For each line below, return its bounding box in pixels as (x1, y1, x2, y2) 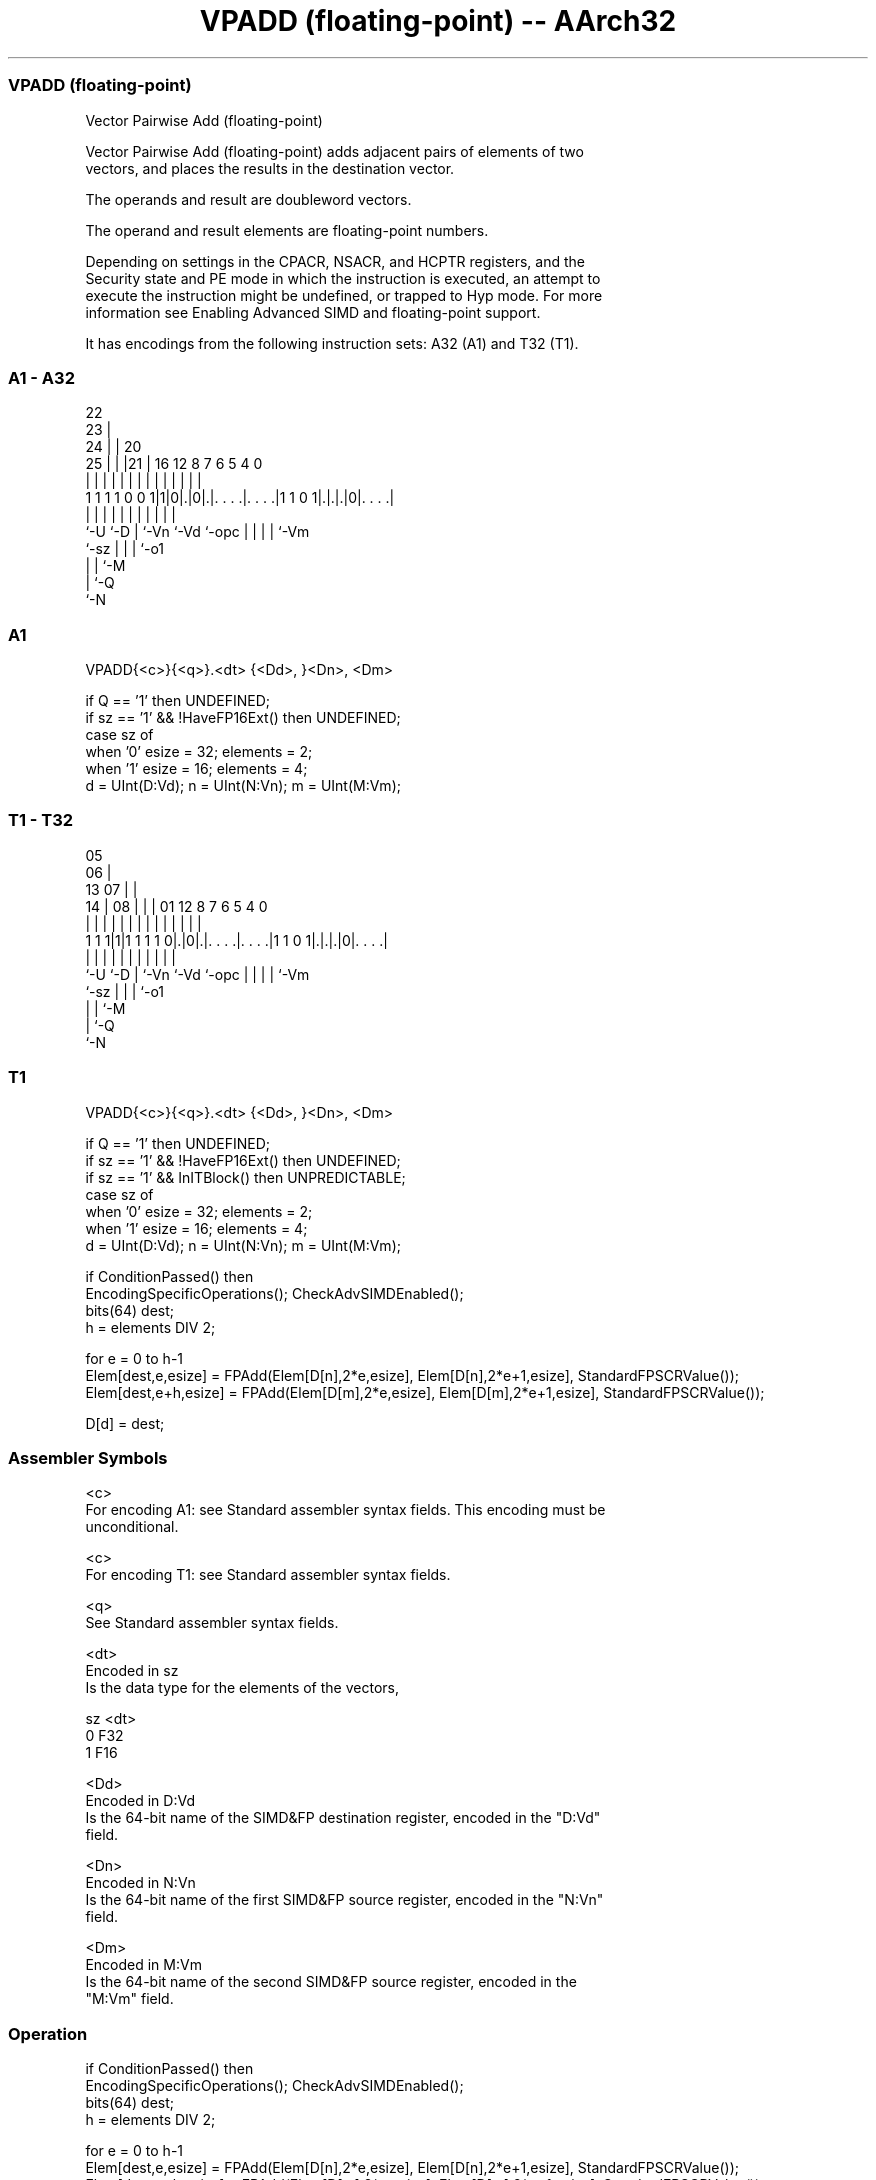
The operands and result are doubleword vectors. (85, 190, 412, 208)
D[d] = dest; (85, 1414, 165, 1432)
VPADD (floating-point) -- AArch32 (199, 4, 677, 38)
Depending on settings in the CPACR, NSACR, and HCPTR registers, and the (85, 252, 585, 270)
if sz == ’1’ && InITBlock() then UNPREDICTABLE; (85, 1168, 406, 1186)
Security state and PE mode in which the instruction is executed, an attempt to (85, 269, 601, 287)
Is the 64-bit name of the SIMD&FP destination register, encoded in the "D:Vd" (85, 1809, 601, 1827)
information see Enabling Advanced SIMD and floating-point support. (85, 303, 541, 321)
